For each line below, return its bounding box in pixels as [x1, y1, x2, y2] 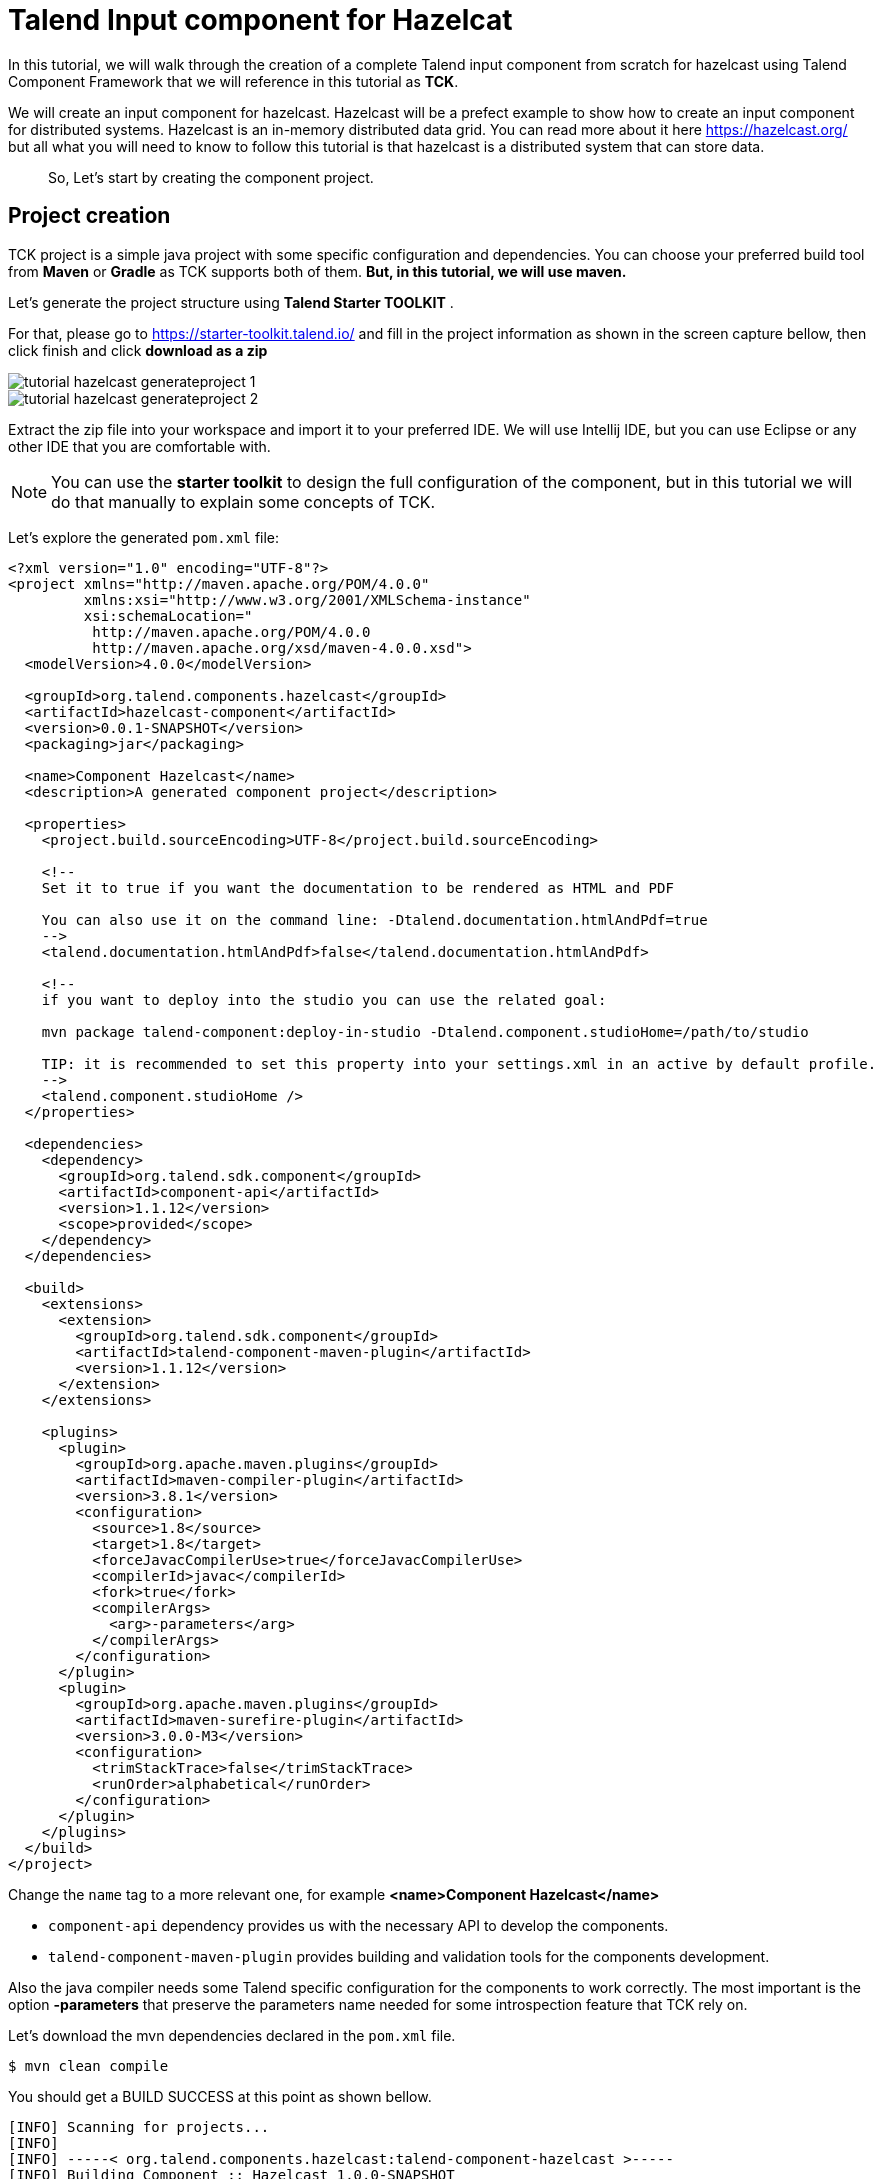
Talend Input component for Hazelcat [8, 3, 513, 37]
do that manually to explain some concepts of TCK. [51, 491, 436, 512]
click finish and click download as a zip [8, 341, 268, 359]
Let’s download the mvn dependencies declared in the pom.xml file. [8, 2026, 456, 2044]
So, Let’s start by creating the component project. [48, 168, 374, 186]
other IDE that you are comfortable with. [8, 437, 271, 455]
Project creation [8, 203, 171, 229]
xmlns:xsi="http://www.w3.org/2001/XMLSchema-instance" [83, 591, 531, 608]
